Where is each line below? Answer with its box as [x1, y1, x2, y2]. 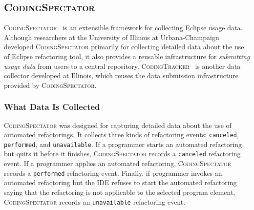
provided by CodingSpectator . [4, 80, 97, 90]
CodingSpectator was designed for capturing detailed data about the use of [4, 120, 232, 130]
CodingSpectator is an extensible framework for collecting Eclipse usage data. [4, 22, 243, 33]
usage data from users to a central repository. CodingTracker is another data [4, 61, 241, 71]
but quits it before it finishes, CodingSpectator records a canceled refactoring [4, 148, 241, 159]
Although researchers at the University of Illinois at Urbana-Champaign [4, 32, 219, 42]
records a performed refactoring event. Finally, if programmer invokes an [4, 168, 222, 178]
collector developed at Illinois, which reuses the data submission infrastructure [4, 70, 238, 81]
